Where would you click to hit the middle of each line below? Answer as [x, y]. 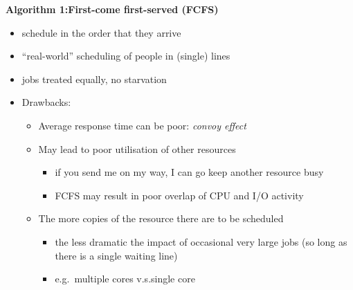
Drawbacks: [46, 102]
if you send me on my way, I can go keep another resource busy [189, 172]
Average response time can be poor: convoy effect [142, 125]
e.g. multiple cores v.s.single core [125, 279]
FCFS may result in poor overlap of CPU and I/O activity [179, 195]
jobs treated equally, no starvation [94, 79]
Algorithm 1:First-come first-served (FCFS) [112, 9]
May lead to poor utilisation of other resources [137, 148]
